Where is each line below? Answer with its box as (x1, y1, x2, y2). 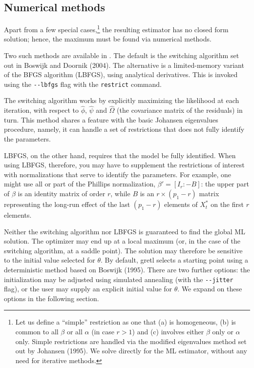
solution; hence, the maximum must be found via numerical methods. (4, 34, 212, 44)
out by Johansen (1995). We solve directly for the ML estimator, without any (15, 346, 247, 356)
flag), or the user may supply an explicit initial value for (4, 284, 172, 294)
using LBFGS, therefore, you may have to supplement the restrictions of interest (4, 160, 245, 170)
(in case (91, 327, 114, 337)
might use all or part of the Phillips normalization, (4, 179, 156, 189)
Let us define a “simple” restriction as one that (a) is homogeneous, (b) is (15, 317, 236, 327)
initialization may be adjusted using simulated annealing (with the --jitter (4, 274, 233, 284)
